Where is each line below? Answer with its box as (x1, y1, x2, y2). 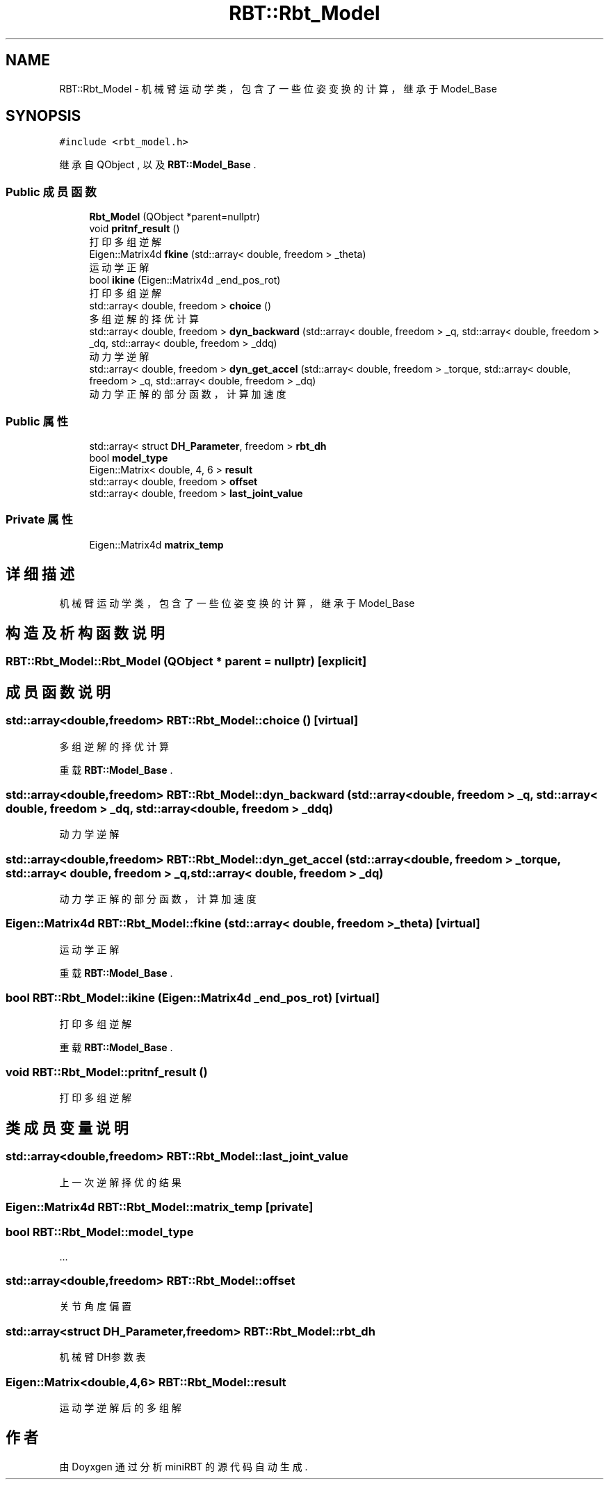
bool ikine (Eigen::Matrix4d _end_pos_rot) (89, 274, 281, 286)
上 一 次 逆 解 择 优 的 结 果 (59, 1176, 181, 1188)
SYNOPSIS (6, 107, 81, 125)
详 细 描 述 (6, 565, 74, 583)
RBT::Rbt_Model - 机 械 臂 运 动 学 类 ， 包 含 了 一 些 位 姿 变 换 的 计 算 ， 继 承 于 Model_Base (59, 82, 497, 95)
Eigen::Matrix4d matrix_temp (89, 538, 224, 551)
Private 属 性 (6, 512, 73, 527)
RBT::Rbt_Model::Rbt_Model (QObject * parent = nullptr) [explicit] (6, 654, 367, 669)
